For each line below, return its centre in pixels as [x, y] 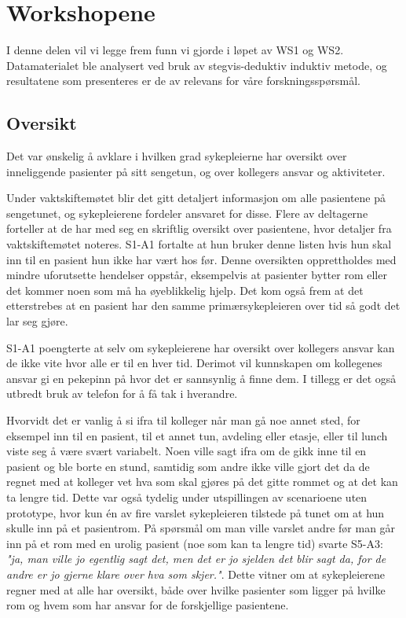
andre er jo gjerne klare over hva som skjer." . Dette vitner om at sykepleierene [196, 574]
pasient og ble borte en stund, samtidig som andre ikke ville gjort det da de [188, 466]
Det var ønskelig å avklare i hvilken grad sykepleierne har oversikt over [177, 156]
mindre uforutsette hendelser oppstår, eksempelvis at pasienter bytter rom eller [197, 275]
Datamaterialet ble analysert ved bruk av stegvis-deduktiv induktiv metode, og [197, 65]
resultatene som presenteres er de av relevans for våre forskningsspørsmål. [183, 81]
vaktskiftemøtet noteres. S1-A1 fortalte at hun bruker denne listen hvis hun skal [199, 244]
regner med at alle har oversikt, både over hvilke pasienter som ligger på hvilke [196, 589]
